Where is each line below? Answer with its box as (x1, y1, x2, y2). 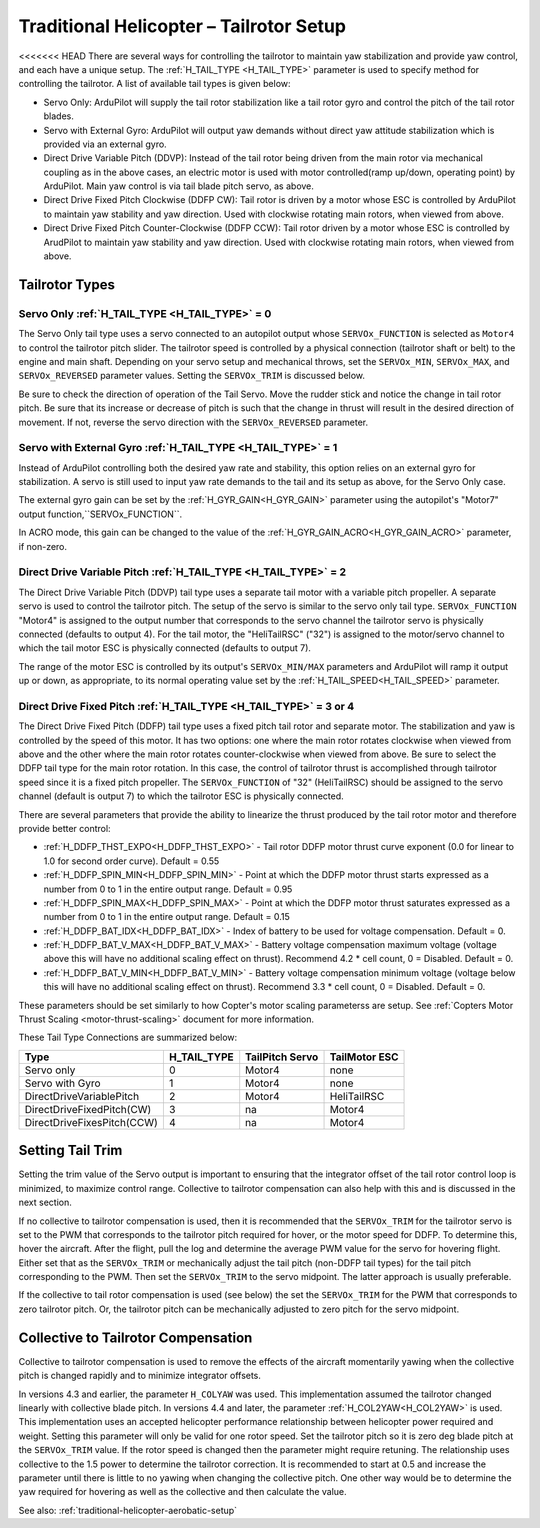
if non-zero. (18, 540, 68, 552)
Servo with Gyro (24, 1076, 101, 1090)
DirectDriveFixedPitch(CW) (24, 1102, 152, 1116)
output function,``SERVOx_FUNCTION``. (18, 508, 183, 520)
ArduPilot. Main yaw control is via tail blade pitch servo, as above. (43, 180, 315, 192)
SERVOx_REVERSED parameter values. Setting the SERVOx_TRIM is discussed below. (18, 370, 365, 382)
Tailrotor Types (18, 276, 115, 293)
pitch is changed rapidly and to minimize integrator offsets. (18, 1370, 262, 1382)
